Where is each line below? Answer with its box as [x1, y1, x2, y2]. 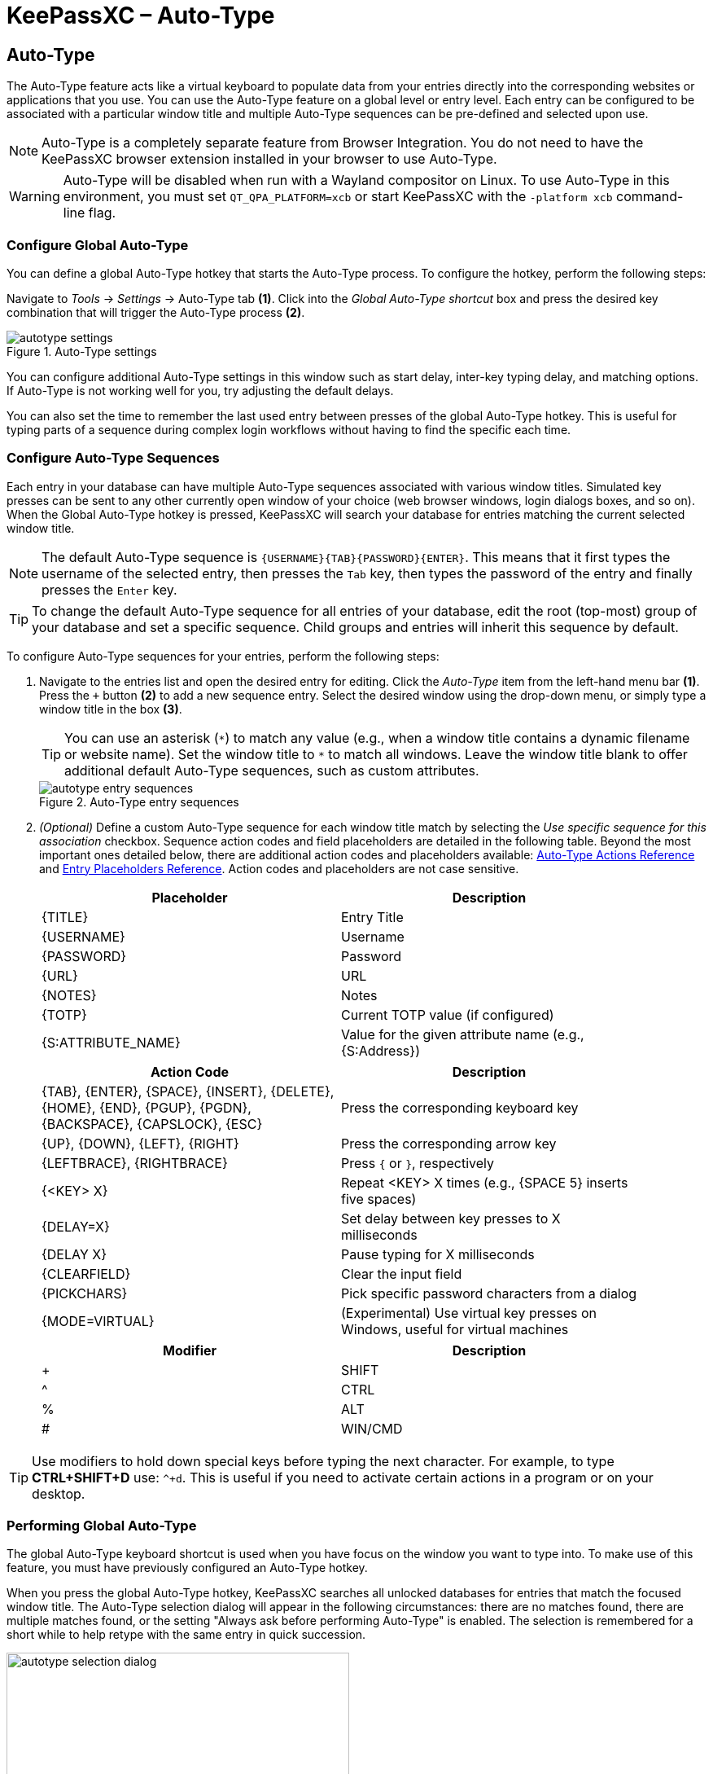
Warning [9, 188, 60, 205]
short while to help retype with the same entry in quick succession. [7, 1627, 366, 1642]
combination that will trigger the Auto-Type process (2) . [7, 305, 305, 319]
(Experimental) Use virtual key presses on [341, 1304, 597, 1321]
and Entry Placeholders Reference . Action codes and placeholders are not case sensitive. [39, 861, 519, 876]
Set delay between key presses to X [341, 1210, 561, 1227]
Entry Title [341, 908, 404, 925]
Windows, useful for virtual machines [341, 1320, 569, 1337]
